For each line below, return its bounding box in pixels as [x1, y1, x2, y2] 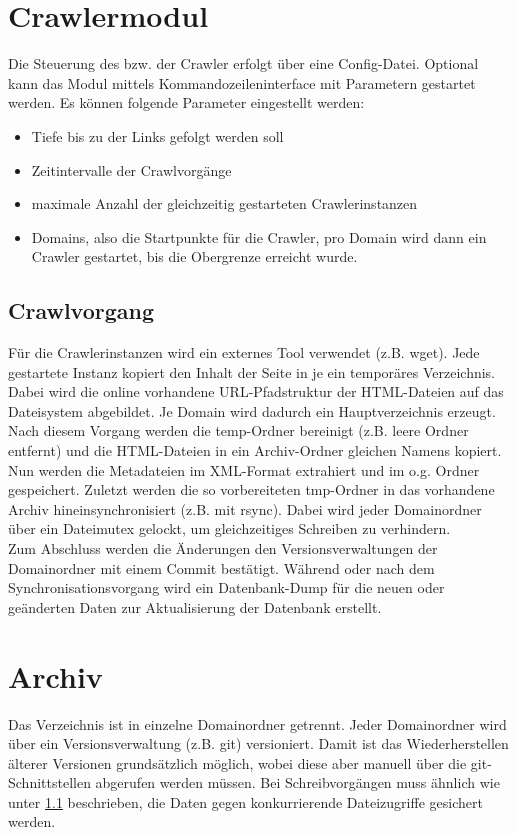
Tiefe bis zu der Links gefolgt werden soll [31, 125, 284, 146]
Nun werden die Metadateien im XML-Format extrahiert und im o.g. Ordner [8, 459, 480, 480]
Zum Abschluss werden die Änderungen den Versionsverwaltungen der [8, 538, 438, 559]
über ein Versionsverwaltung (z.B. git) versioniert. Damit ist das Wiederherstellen [8, 733, 509, 754]
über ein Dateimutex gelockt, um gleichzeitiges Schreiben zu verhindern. [8, 518, 451, 539]
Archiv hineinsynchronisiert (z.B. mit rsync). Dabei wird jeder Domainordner [8, 498, 482, 519]
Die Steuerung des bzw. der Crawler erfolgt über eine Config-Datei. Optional [8, 53, 479, 74]
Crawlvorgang [8, 295, 155, 326]
